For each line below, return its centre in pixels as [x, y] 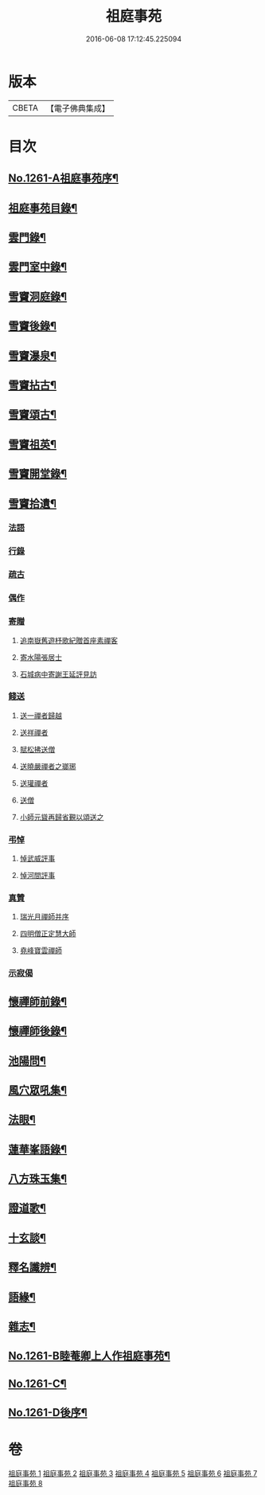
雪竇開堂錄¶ [38, 474]
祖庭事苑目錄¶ [43, 208]
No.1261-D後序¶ [48, 1413]
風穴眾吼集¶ [38, 1090]
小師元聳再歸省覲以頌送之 [62, 817]
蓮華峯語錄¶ [38, 1149]
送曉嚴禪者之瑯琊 [48, 766]
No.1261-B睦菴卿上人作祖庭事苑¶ [90, 1356]
